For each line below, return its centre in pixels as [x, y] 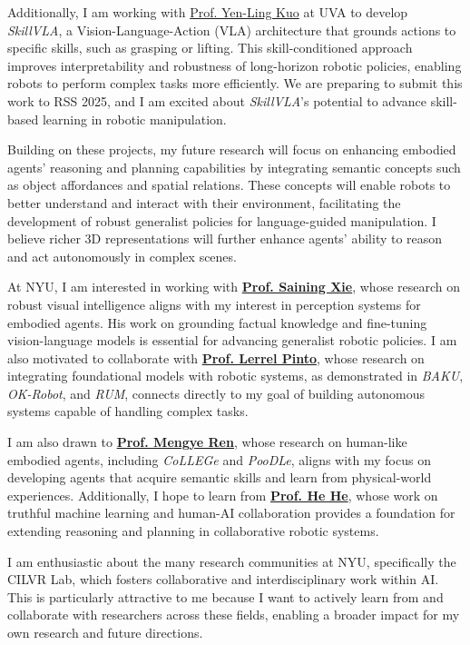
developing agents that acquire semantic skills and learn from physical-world [220, 477]
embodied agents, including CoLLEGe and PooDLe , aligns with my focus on [219, 459]
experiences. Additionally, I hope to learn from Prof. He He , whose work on [223, 495]
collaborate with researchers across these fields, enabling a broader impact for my [234, 615]
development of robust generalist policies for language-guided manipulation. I [222, 220]
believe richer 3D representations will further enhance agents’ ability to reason [225, 238]
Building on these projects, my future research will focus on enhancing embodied [232, 149]
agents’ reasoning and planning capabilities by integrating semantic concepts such [234, 167]
